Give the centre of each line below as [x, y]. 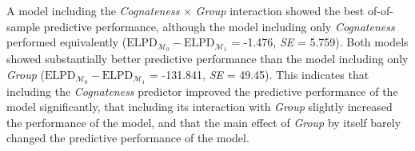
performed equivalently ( [67, 42]
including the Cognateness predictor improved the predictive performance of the [202, 91]
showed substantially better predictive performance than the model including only [207, 59]
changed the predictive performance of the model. [128, 138]
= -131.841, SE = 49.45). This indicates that [259, 74]
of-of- [380, 10]
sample [24, 26]
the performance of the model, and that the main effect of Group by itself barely [204, 122]
